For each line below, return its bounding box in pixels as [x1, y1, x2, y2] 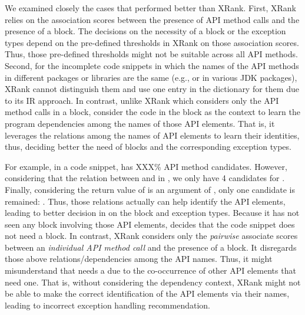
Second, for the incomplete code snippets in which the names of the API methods [5, 59, 299, 71]
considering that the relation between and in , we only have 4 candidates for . [5, 172, 285, 184]
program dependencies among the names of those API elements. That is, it [5, 117, 275, 129]
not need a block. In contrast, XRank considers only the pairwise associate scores [5, 229, 298, 242]
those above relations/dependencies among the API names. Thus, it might [5, 252, 273, 265]
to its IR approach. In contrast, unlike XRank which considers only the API [5, 94, 279, 106]
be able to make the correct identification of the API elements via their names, [5, 287, 290, 300]
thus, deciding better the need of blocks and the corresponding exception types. [5, 140, 291, 153]
